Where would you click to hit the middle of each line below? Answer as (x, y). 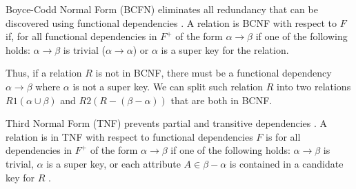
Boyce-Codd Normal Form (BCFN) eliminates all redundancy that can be (162, 9)
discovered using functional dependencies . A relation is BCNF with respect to (171, 22)
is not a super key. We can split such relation (168, 86)
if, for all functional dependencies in (81, 36)
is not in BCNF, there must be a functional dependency (214, 73)
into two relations (314, 86)
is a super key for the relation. (225, 49)
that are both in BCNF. (221, 100)
